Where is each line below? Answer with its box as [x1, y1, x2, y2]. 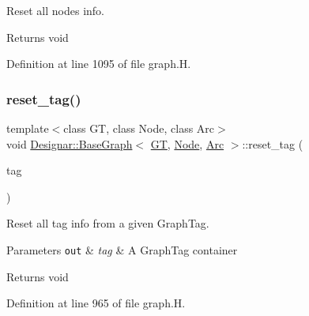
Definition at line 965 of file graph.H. [6, 295, 186, 311]
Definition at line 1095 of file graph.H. [6, 55, 191, 72]
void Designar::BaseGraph [6, 135, 133, 152]
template [6, 120, 49, 136]
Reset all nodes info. [6, 2, 105, 18]
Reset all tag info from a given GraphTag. [6, 215, 209, 231]
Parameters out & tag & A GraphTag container [6, 241, 238, 258]
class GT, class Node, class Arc [63, 120, 215, 136]
